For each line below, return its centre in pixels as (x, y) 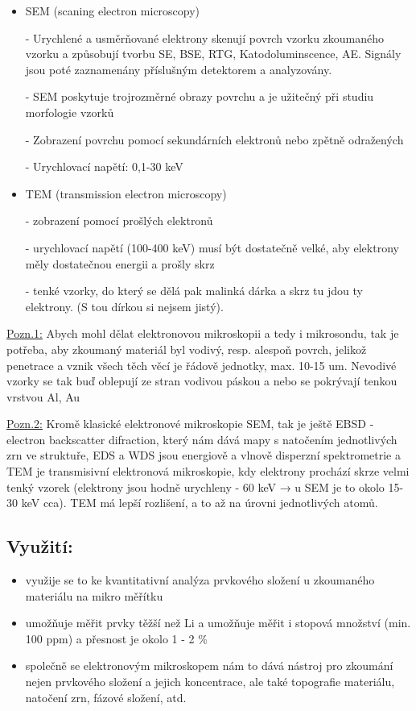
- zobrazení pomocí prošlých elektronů (119, 220)
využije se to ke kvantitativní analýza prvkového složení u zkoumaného (200, 580)
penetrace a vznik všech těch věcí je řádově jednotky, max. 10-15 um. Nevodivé (202, 365)
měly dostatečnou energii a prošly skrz (120, 263)
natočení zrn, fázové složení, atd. (106, 697)
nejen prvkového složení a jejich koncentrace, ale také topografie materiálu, (210, 682)
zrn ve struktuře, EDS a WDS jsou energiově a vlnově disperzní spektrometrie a (204, 455)
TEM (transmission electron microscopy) (126, 193)
